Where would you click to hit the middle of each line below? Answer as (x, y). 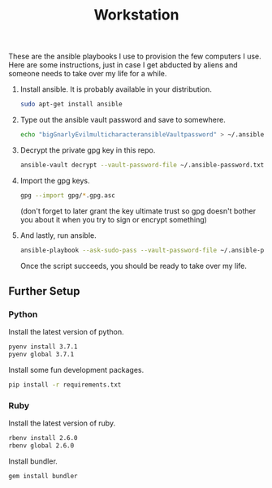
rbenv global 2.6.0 (41, 446)
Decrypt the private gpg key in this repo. (88, 150)
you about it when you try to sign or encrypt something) (113, 219)
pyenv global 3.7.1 (41, 355)
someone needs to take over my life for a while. (88, 74)
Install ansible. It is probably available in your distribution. (116, 89)
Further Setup (44, 291)
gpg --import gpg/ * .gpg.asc (67, 195)
